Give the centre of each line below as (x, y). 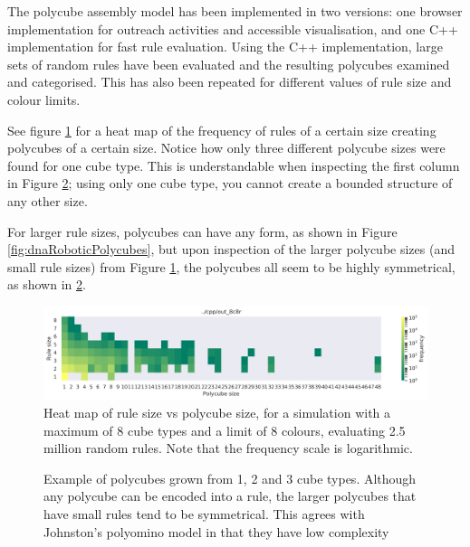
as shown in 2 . (47, 284)
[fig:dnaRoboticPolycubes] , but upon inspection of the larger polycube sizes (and (231, 249)
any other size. (48, 200)
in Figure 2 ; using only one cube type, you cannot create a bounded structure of (230, 183)
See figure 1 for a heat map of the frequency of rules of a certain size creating (222, 130)
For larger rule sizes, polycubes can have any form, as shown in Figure (202, 231)
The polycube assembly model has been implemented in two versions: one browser (235, 11)
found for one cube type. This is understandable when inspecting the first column (234, 165)
